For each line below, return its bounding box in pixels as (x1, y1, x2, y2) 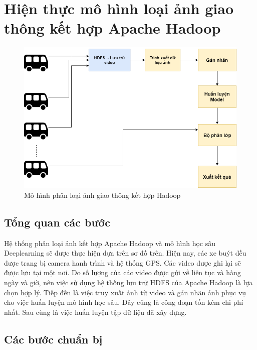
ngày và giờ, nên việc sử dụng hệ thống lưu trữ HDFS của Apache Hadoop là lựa (4, 277, 253, 287)
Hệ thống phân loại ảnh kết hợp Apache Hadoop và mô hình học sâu (4, 238, 216, 248)
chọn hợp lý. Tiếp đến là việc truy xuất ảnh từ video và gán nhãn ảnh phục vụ (4, 287, 246, 297)
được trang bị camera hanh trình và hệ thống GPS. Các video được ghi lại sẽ (4, 257, 241, 268)
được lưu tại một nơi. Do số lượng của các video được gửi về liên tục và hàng (4, 267, 241, 278)
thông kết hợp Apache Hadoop (4, 18, 221, 38)
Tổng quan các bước (4, 214, 110, 229)
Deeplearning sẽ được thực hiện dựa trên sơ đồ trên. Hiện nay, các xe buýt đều (4, 248, 246, 258)
